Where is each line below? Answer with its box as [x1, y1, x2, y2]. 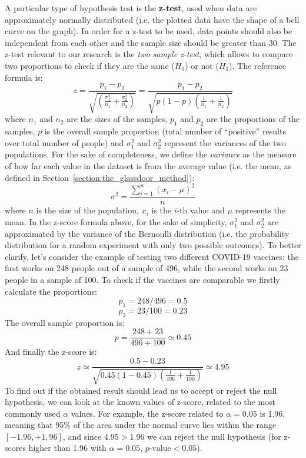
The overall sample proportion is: [5, 316, 125, 328]
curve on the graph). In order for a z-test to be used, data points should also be [5, 25, 292, 37]
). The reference [229, 59, 286, 71]
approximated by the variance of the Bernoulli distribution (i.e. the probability [5, 227, 290, 239]
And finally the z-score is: [5, 345, 97, 358]
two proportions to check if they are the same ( [5, 59, 175, 71]
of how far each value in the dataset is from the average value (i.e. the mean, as [5, 159, 292, 172]
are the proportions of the [206, 113, 300, 125]
